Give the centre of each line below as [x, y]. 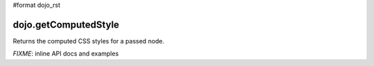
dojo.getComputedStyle [66, 24]
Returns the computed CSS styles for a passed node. [89, 41]
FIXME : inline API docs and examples [66, 54]
